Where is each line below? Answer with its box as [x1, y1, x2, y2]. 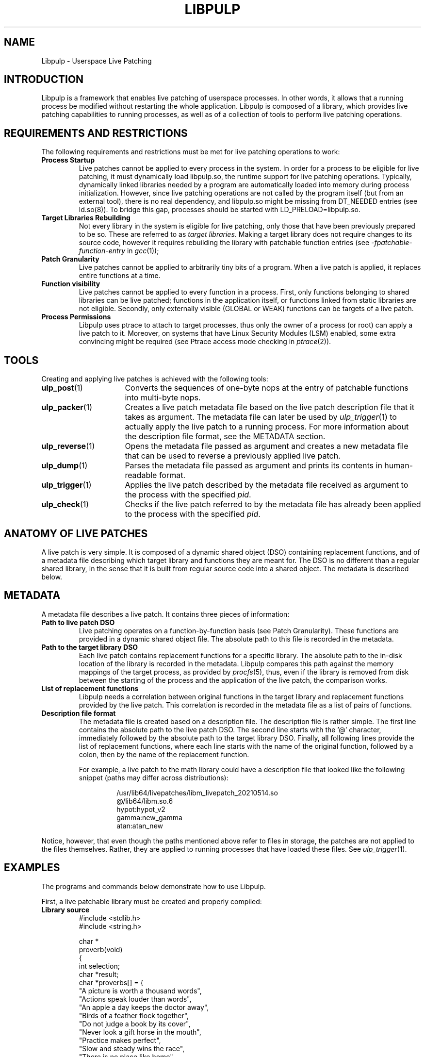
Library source [41, 905, 90, 914]
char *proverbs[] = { [79, 978, 144, 987]
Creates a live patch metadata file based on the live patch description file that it [125, 402, 414, 413]
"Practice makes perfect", [79, 1036, 161, 1044]
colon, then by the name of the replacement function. [79, 750, 249, 759]
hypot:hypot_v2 [116, 805, 165, 813]
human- [384, 461, 413, 471]
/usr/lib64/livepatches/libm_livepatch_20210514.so [116, 788, 278, 797]
